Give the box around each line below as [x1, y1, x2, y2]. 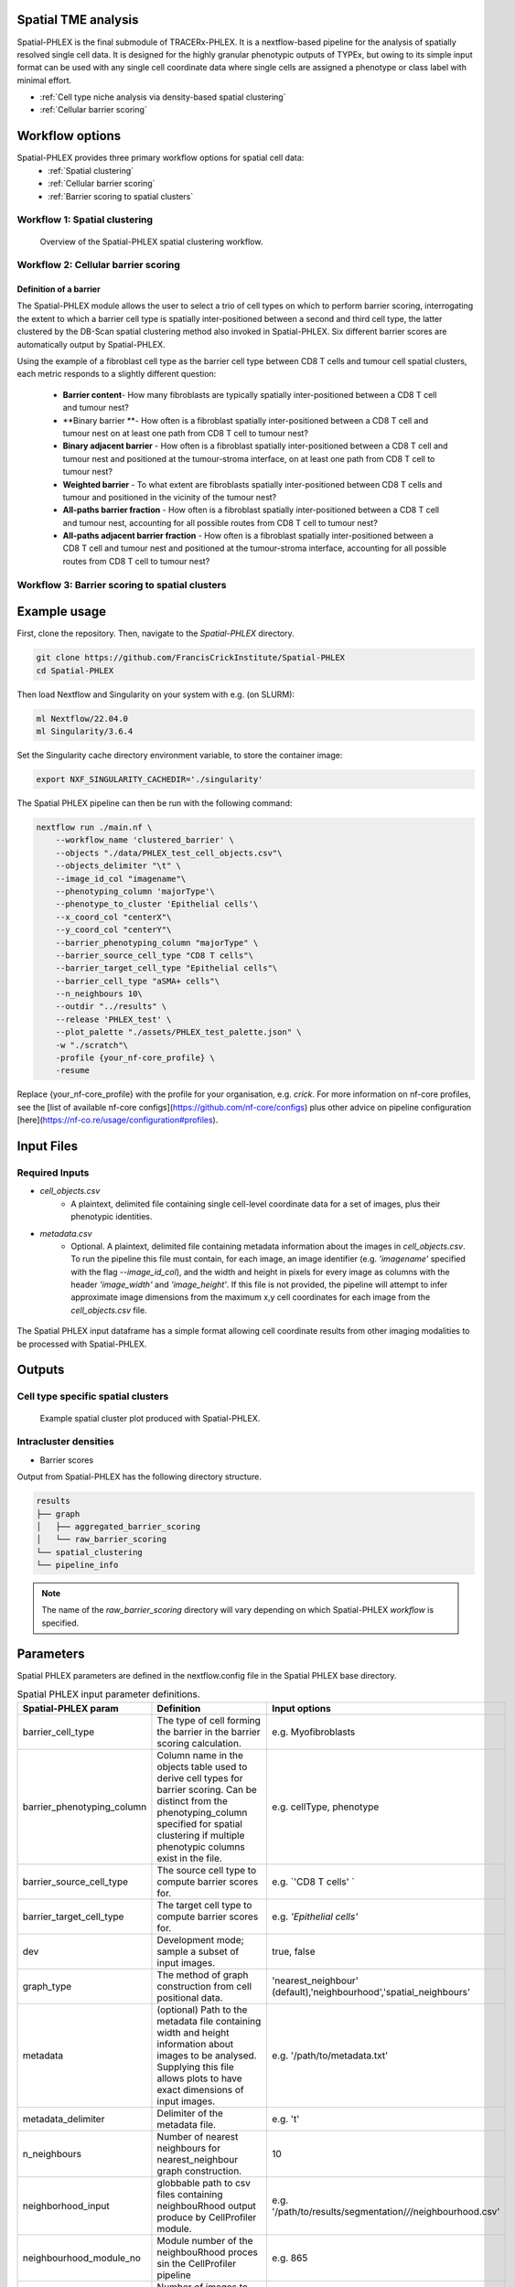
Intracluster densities [16, 1435, 114, 1448]
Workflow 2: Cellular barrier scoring [16, 259, 180, 272]
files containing [156, 2187, 223, 2200]
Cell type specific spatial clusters [16, 1390, 169, 1403]
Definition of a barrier [16, 284, 101, 295]
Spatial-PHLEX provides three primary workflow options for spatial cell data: [16, 152, 305, 164]
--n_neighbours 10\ [55, 989, 144, 999]
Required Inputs [16, 1166, 90, 1179]
